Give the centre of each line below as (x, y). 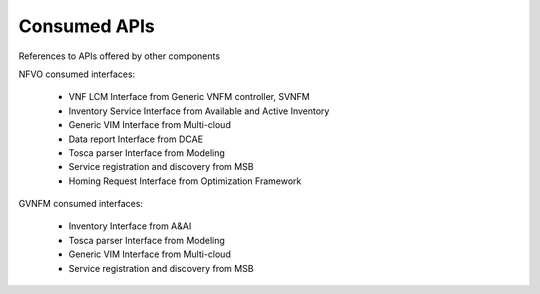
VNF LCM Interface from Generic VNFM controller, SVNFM (189, 97)
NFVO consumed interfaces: (77, 74)
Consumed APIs (86, 26)
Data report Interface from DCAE (136, 139)
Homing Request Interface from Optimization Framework (185, 181)
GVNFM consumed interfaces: (81, 204)
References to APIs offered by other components (119, 56)
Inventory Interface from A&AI (130, 226)
